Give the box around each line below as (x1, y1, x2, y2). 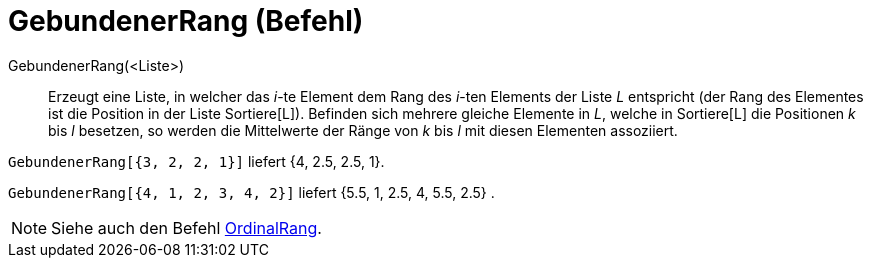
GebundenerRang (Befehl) (8, 4, 364, 38)
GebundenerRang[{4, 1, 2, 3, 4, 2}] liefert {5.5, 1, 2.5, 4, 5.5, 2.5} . (8, 183, 495, 201)
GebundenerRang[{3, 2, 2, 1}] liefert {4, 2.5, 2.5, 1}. (8, 152, 385, 170)
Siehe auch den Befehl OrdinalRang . (51, 217, 322, 238)
